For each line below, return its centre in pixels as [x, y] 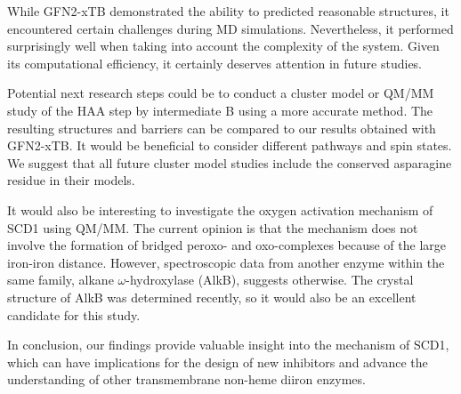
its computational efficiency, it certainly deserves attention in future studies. [215, 63]
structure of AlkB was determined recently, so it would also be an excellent [212, 297]
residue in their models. [71, 180]
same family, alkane [61, 280]
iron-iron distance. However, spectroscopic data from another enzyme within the [226, 262]
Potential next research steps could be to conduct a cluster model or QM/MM [221, 93]
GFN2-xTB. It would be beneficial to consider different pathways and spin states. [230, 145]
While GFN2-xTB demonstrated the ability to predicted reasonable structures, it [228, 11]
